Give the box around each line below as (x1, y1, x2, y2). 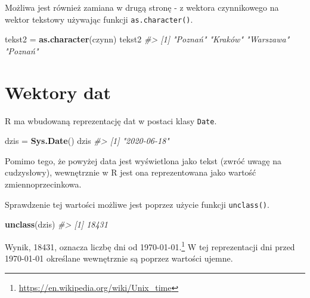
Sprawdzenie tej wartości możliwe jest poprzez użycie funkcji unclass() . (5, 198, 269, 210)
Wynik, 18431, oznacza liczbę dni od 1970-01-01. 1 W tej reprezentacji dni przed (5, 238, 295, 253)
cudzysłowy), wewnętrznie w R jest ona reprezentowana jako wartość (5, 166, 256, 179)
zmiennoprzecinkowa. (5, 178, 82, 190)
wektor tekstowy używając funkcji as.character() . (5, 13, 193, 25)
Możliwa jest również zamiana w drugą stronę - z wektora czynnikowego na (5, 1, 279, 13)
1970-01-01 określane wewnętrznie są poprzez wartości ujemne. (5, 252, 233, 265)
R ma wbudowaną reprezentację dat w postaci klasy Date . (5, 114, 217, 127)
